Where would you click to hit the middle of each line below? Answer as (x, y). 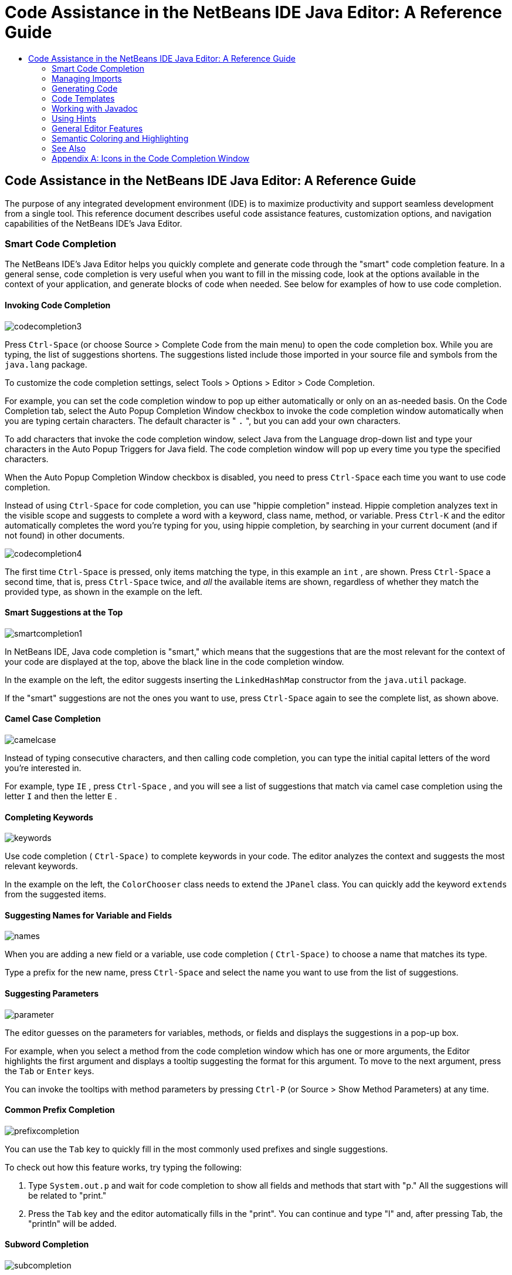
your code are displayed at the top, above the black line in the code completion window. (174, 661)
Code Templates (83, 98)
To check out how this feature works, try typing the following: (123, 1167)
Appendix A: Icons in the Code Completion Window (151, 158)
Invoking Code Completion (58, 305)
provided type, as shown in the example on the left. (104, 591)
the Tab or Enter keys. (50, 1071)
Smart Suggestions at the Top (64, 613)
